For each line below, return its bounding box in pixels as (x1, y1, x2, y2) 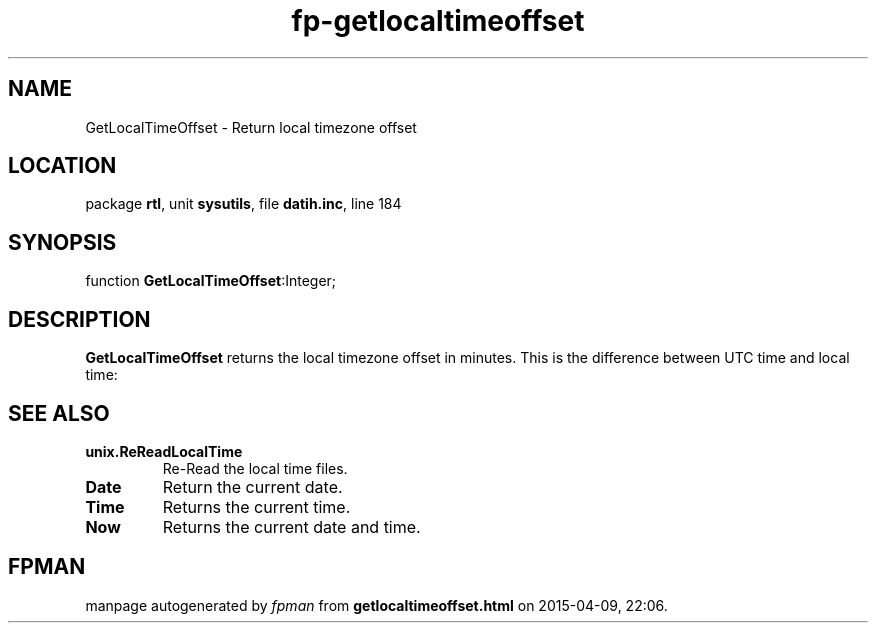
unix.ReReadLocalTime (85, 442, 243, 460)
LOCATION (8, 153, 117, 179)
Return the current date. (162, 476, 343, 497)
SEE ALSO (8, 400, 110, 426)
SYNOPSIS (8, 229, 117, 255)
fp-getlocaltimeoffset (291, 4, 585, 38)
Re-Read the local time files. (162, 459, 348, 477)
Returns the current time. (162, 496, 351, 517)
